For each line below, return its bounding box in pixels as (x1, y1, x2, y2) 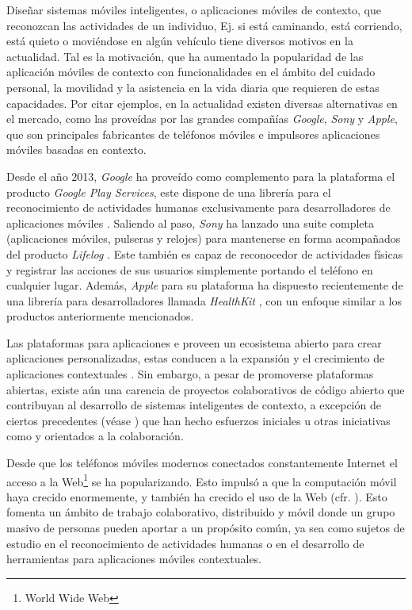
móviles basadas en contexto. (6, 141, 147, 158)
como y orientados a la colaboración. (6, 428, 184, 444)
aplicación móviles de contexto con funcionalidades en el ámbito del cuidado (6, 63, 376, 80)
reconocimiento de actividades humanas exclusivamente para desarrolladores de (6, 199, 391, 216)
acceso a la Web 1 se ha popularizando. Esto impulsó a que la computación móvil (6, 470, 397, 489)
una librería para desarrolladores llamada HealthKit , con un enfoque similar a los (6, 292, 402, 309)
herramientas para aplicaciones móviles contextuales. (6, 551, 262, 567)
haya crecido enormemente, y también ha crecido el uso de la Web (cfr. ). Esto (6, 488, 387, 504)
